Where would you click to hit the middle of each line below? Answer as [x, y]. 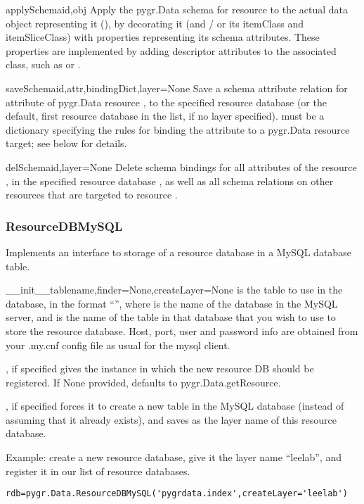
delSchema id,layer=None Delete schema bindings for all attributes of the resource [181, 166]
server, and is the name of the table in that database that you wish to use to [171, 317]
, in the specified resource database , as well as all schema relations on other [170, 181]
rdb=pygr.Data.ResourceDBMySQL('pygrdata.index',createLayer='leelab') [177, 494]
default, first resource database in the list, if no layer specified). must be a [165, 116]
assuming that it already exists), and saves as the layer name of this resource [171, 419]
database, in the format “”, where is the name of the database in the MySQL [172, 303]
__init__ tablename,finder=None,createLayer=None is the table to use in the [174, 290]
